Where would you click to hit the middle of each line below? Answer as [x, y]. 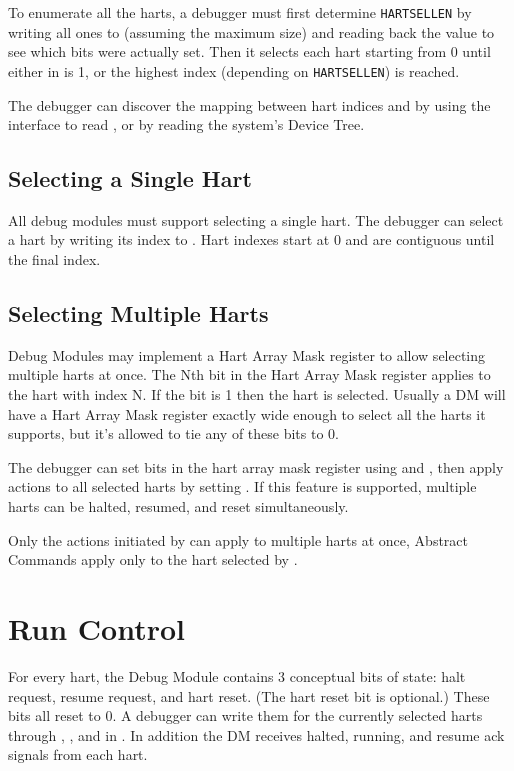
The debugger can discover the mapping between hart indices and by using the [249, 104]
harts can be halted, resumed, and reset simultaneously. [178, 506]
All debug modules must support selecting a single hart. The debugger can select [256, 219]
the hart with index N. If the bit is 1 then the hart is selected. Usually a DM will [257, 394]
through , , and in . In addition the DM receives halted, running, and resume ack [256, 734]
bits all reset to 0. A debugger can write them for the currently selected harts [245, 715]
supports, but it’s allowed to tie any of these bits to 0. [173, 433]
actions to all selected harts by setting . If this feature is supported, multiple [242, 486]
